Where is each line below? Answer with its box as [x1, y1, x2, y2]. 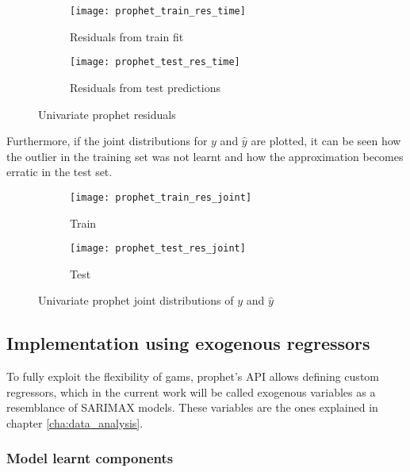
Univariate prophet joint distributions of [38, 292, 234, 309]
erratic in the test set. [6, 163, 113, 180]
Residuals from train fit [70, 28, 184, 44]
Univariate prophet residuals [38, 106, 176, 122]
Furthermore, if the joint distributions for [6, 132, 208, 149]
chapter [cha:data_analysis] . [6, 414, 144, 431]
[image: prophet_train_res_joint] [70, 191, 252, 203]
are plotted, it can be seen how [251, 132, 401, 149]
